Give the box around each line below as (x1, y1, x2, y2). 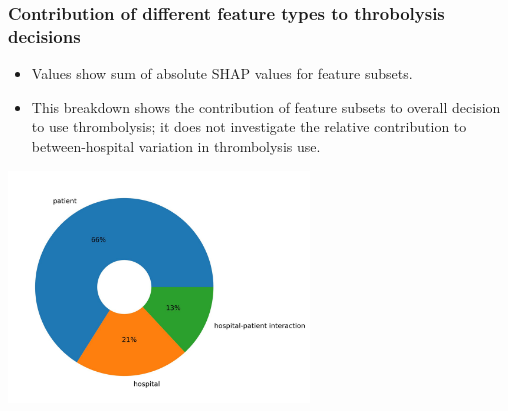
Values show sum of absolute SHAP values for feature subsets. (31, 63, 413, 84)
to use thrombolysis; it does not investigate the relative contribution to (31, 116, 467, 137)
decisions (8, 23, 81, 48)
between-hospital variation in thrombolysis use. (31, 135, 321, 156)
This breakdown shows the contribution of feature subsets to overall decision (31, 96, 501, 117)
